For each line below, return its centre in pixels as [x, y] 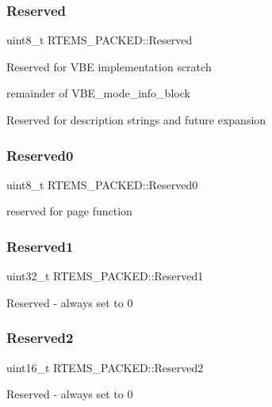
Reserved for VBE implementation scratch [109, 66]
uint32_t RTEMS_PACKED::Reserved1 [105, 276]
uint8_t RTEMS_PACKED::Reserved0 [102, 184]
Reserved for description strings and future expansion [136, 120]
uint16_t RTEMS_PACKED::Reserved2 [105, 367]
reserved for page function [69, 211]
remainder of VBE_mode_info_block [98, 93]
